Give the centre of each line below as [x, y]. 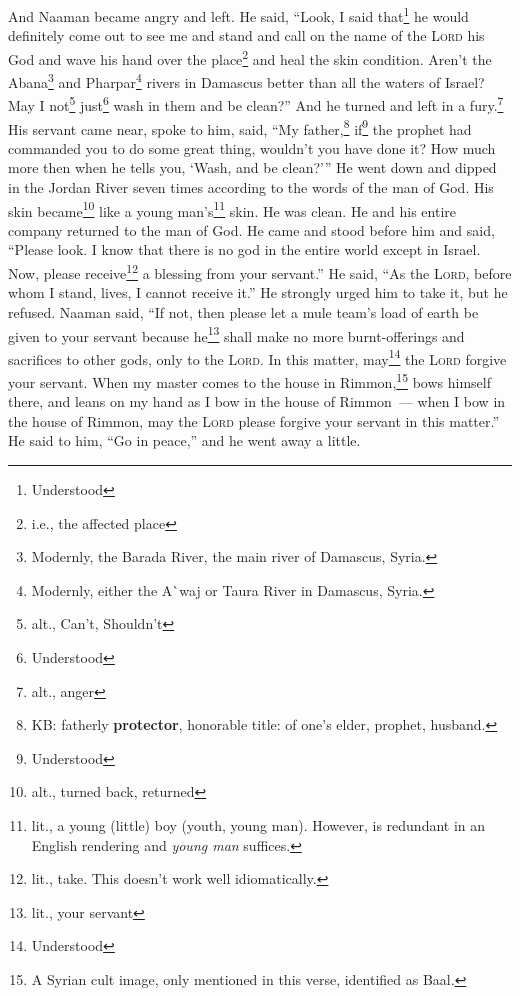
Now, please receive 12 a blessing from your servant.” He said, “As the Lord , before [260, 271]
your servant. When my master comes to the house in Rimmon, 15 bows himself [249, 380]
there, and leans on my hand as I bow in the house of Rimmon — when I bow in [257, 401]
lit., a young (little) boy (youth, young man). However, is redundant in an [258, 824]
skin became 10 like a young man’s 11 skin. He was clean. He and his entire [232, 209]
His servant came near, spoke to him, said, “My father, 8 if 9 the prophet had [240, 127]
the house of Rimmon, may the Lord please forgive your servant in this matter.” [254, 420]
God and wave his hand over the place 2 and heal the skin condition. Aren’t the [250, 57]
